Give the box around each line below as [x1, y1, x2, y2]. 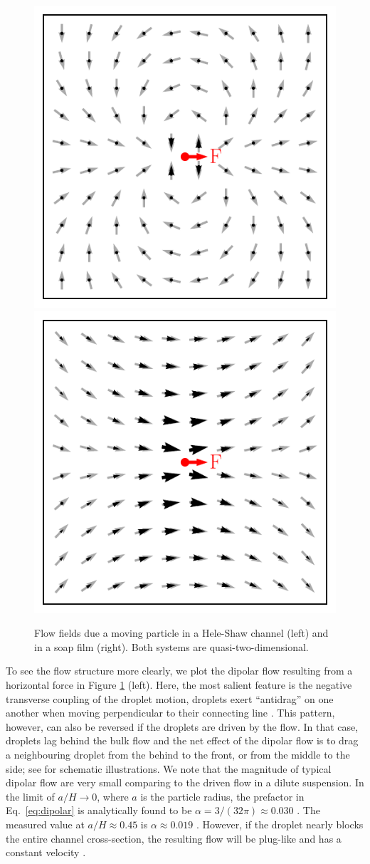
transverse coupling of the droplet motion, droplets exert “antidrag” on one [6, 691, 334, 706]
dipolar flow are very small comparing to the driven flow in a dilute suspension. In [6, 775, 364, 790]
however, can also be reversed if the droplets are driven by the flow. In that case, [6, 719, 359, 734]
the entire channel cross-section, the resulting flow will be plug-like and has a [6, 831, 342, 845]
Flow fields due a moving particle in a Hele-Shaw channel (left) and [34, 625, 329, 640]
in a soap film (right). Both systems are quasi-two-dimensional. [34, 639, 309, 654]
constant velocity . [6, 845, 86, 860]
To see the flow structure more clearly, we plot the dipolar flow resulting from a [6, 663, 353, 678]
